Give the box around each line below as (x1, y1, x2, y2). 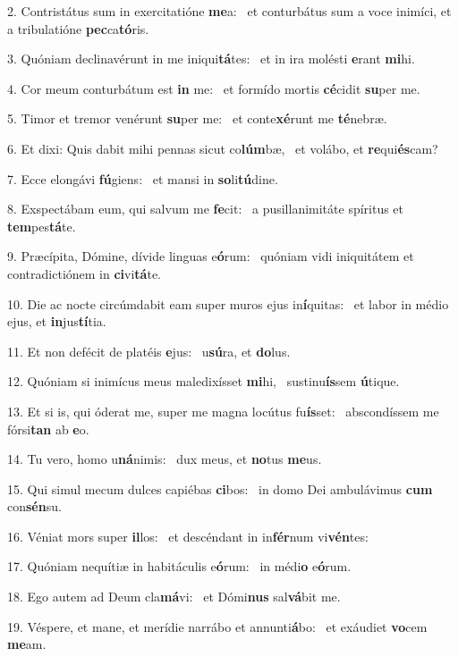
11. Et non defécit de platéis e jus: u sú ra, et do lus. (7, 341, 291, 360)
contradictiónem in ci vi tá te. (7, 264, 162, 282)
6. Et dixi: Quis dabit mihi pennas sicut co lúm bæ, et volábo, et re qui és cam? (7, 139, 438, 157)
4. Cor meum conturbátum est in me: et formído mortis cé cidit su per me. (7, 79, 420, 97)
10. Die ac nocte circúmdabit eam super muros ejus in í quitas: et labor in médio (7, 294, 449, 313)
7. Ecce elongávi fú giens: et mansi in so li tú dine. (7, 169, 278, 188)
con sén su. (7, 497, 62, 516)
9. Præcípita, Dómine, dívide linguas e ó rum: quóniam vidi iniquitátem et (7, 247, 414, 265)
